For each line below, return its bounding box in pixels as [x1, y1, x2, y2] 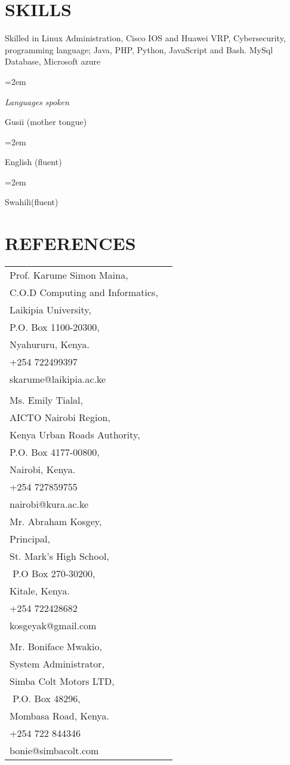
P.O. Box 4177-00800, [10, 445, 100, 459]
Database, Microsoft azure [5, 55, 101, 68]
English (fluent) [5, 156, 62, 168]
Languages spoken [5, 95, 69, 108]
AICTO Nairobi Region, [10, 410, 110, 425]
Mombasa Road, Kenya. [10, 709, 109, 723]
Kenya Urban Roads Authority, [10, 428, 140, 442]
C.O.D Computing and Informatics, [10, 285, 158, 300]
